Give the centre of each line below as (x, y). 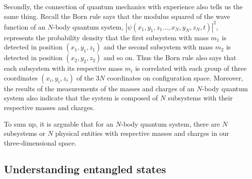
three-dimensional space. (40, 142)
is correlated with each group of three (191, 68)
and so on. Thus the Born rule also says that (170, 57)
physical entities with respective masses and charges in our (142, 133)
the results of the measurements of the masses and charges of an (99, 88)
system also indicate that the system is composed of (81, 98)
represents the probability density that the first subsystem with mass (106, 37)
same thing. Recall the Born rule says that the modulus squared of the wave (117, 16)
